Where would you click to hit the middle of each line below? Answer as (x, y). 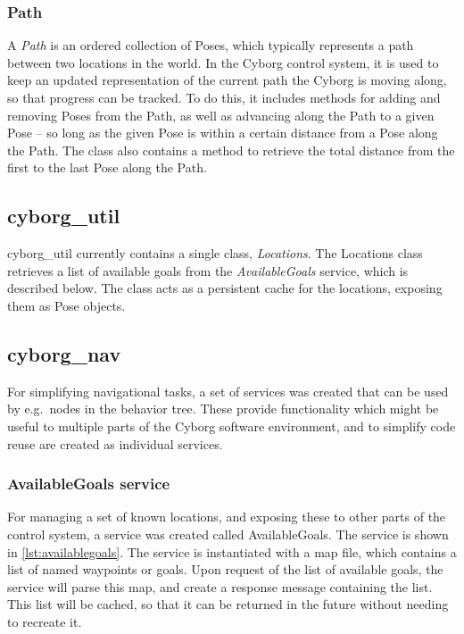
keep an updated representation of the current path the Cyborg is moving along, (227, 80)
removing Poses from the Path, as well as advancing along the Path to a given (221, 115)
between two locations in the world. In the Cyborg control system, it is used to (223, 62)
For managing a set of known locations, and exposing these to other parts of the (227, 517)
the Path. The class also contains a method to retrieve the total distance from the (231, 150)
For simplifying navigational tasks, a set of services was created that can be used (228, 391)
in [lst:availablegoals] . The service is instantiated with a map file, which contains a (232, 551)
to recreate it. (45, 621)
